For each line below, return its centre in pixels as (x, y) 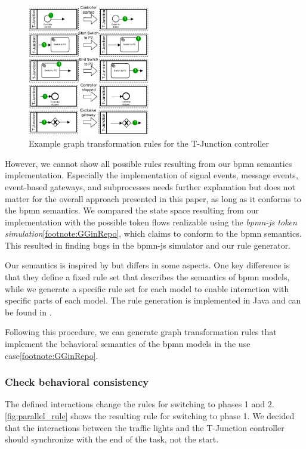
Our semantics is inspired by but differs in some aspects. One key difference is (147, 265)
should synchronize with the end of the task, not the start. (112, 439)
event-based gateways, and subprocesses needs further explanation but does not (150, 186)
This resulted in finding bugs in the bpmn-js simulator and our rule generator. (148, 245)
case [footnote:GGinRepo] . (52, 355)
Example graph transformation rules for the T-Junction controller (149, 143)
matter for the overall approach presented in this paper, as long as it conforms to (153, 198)
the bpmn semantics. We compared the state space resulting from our (132, 210)
